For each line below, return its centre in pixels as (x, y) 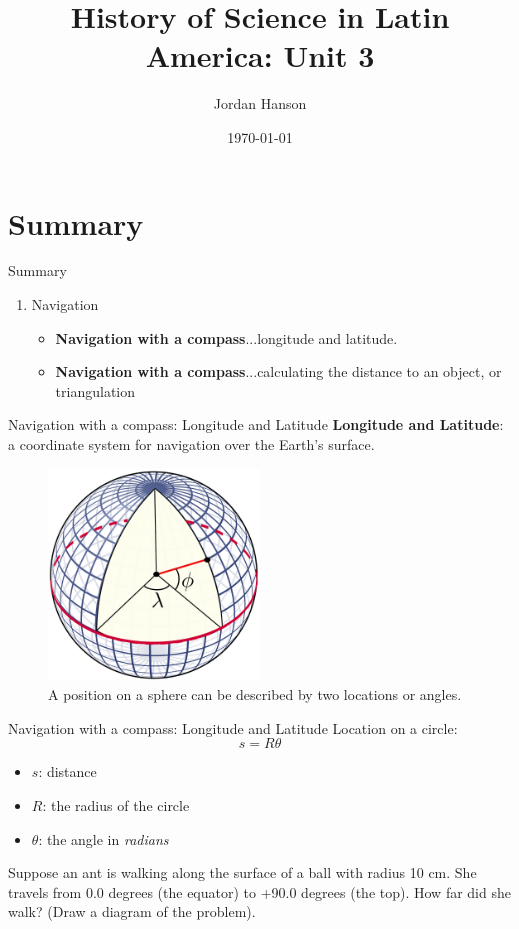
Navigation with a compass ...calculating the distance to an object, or (278, 371)
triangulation (95, 390)
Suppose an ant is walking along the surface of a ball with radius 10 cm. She (242, 872)
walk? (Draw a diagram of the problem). (132, 911)
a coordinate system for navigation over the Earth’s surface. (191, 444)
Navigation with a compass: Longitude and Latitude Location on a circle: (233, 727)
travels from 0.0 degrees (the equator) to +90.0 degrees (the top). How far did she (259, 891)
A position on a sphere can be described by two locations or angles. (255, 694)
